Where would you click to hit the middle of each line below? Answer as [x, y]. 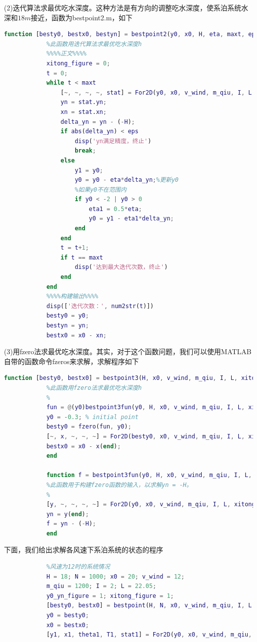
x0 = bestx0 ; [67, 625]
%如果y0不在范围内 [101, 189]
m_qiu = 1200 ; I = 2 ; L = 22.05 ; [101, 586]
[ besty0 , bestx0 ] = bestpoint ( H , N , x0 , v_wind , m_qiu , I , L [149, 606]
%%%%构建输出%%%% [72, 296]
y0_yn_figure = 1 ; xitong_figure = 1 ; [110, 596]
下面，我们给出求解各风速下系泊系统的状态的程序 [84, 550]
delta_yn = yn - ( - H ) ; [98, 122]
